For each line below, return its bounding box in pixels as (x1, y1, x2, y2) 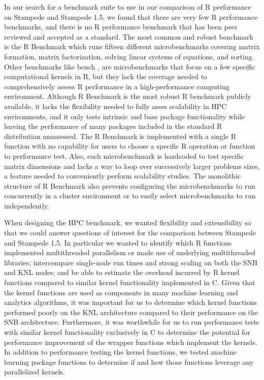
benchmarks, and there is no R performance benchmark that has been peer (4, 21, 238, 32)
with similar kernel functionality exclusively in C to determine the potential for (4, 327, 250, 337)
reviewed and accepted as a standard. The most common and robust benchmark (4, 31, 253, 42)
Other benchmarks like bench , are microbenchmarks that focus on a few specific (4, 61, 255, 72)
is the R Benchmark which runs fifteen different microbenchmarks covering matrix (4, 41, 260, 52)
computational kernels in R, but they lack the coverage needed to (4, 71, 208, 82)
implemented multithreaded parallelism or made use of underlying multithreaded (4, 247, 255, 258)
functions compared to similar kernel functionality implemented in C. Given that (4, 277, 255, 288)
